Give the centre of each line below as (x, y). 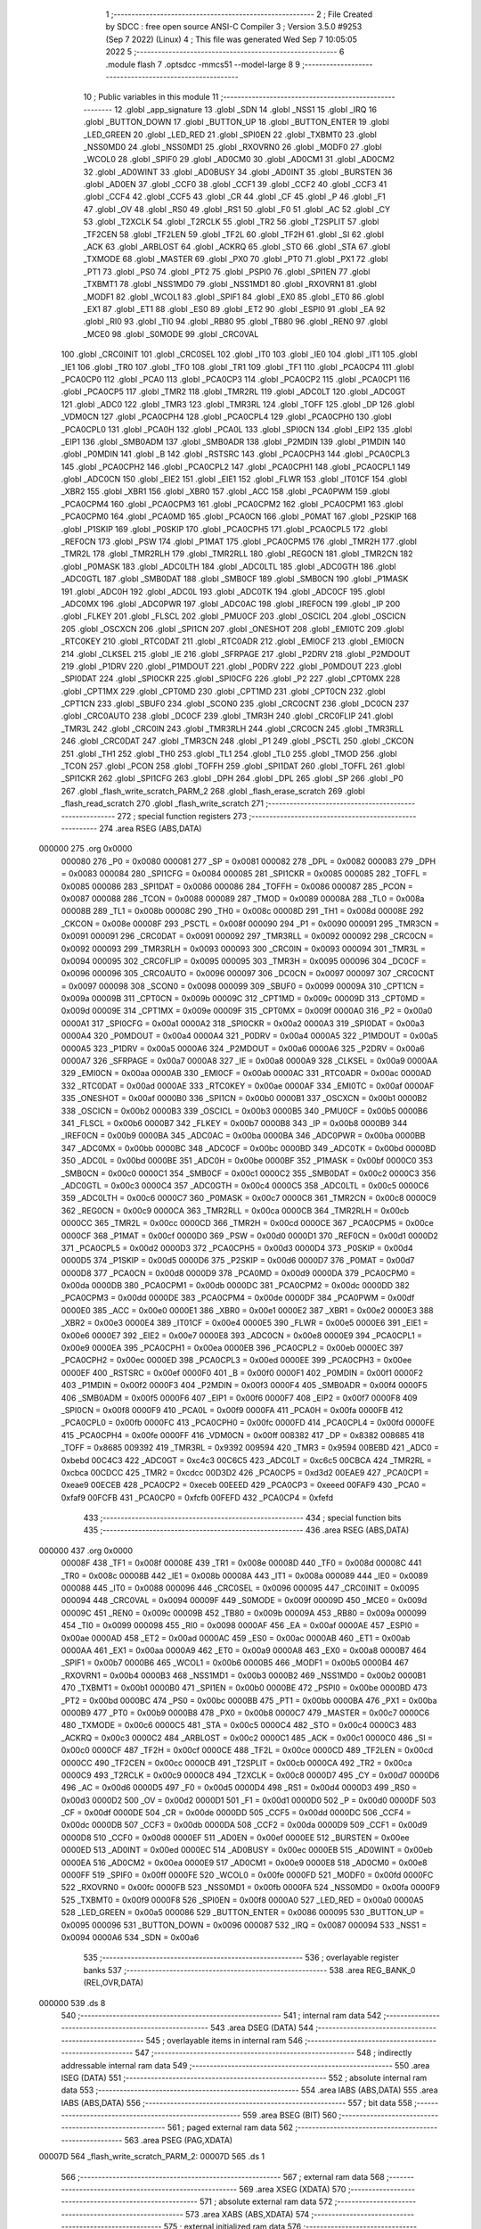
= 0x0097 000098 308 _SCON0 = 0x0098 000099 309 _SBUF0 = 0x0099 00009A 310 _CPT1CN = (243, 986)
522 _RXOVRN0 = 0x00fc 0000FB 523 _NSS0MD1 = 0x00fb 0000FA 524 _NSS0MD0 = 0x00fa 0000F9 (250, 1888)
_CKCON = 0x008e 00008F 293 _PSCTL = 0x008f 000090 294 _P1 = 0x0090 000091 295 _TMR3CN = (250, 924)
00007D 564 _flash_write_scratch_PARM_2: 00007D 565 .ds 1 (152, 2157)
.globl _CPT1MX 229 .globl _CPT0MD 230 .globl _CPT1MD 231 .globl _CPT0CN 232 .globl (224, 691)
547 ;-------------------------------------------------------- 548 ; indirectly (273, 2053)
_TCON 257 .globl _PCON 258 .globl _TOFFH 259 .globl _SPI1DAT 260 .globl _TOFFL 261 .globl (233, 766)
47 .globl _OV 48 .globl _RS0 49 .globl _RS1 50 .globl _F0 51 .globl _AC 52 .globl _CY (237, 209)
